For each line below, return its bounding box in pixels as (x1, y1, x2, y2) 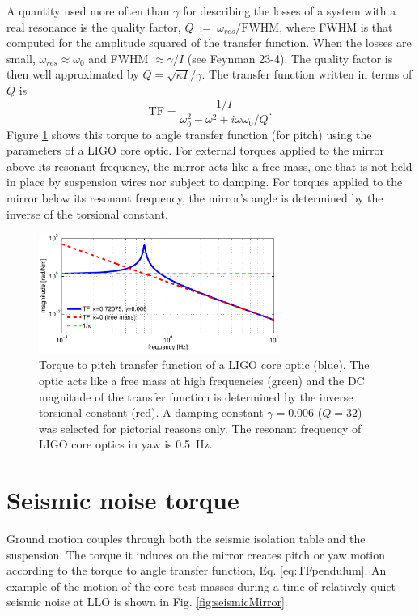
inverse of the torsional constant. (6, 205, 168, 222)
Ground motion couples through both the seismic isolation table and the (6, 530, 366, 547)
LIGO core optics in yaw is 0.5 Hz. (39, 435, 213, 452)
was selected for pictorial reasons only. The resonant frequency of (39, 419, 362, 436)
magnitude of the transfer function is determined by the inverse (39, 388, 353, 405)
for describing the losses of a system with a (183, 2, 396, 19)
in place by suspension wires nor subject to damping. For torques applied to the (6, 173, 403, 190)
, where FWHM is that (279, 18, 393, 35)
